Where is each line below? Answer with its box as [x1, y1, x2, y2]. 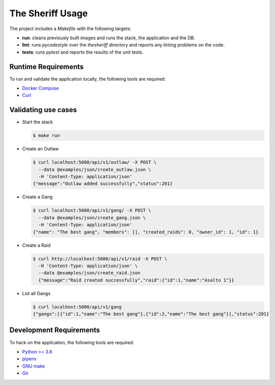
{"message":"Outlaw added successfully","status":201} [33, 181, 173, 187]
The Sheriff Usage [9, 8, 88, 19]
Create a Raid [22, 242, 51, 248]
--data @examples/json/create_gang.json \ [38, 215, 146, 220]
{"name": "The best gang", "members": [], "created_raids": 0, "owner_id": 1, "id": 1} [33, 229, 259, 235]
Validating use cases [9, 106, 77, 114]
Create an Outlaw [22, 146, 59, 152]
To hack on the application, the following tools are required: [9, 339, 134, 345]
